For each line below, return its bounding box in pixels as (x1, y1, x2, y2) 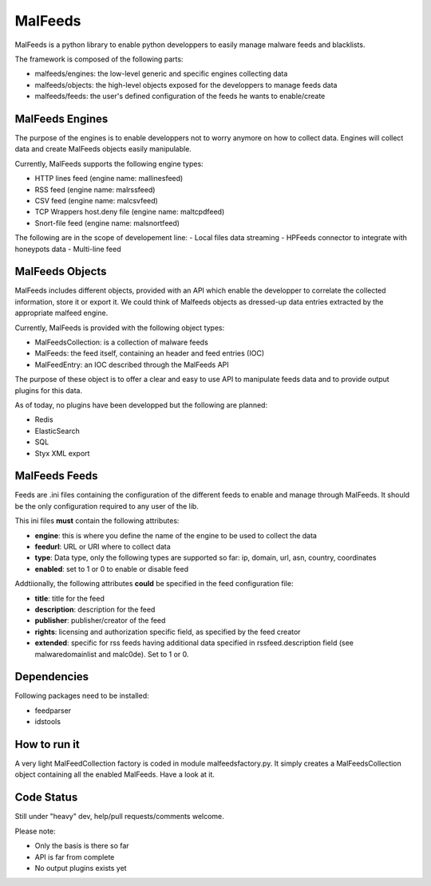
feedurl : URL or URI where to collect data (34, 541, 171, 551)
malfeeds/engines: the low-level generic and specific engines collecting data (34, 69, 288, 79)
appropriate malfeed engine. (14, 308, 109, 318)
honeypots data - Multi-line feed (14, 244, 121, 254)
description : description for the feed (34, 604, 156, 614)
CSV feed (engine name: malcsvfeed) (34, 195, 159, 205)
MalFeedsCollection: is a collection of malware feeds (34, 337, 209, 347)
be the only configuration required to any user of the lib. (14, 501, 199, 510)
